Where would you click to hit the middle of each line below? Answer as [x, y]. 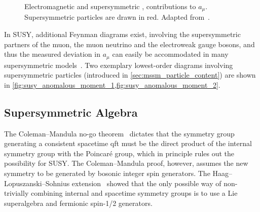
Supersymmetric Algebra [71, 112]
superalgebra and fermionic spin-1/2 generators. [78, 203]
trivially [16, 193]
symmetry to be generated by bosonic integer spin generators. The [107, 173]
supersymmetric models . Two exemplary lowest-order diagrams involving [119, 65]
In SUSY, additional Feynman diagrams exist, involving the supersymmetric [122, 34]
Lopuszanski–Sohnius [37, 183]
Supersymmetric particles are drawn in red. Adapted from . [117, 17]
